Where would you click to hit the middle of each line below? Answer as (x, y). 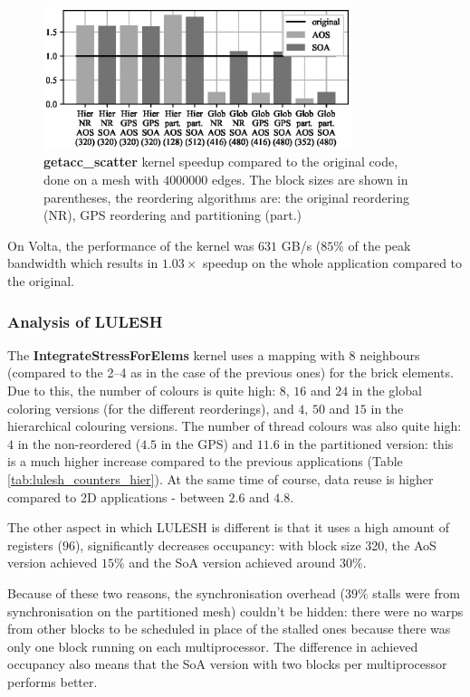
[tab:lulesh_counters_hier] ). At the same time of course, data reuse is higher (221, 478)
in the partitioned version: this (369, 443)
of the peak (379, 245)
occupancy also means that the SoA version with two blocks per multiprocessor (227, 664)
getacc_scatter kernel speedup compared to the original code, (221, 162)
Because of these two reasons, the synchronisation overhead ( (176, 592)
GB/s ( (301, 245)
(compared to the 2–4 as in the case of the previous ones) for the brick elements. (230, 372)
